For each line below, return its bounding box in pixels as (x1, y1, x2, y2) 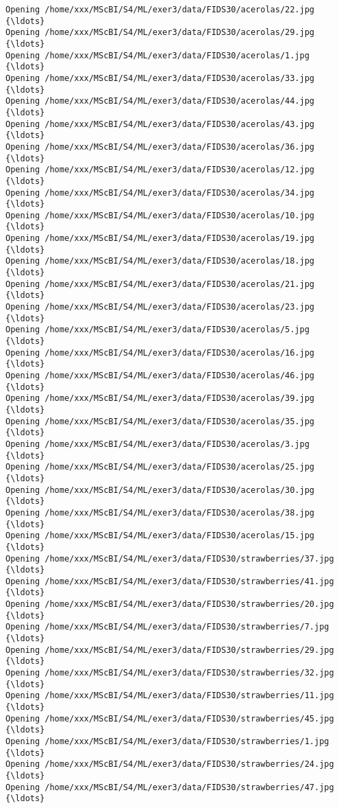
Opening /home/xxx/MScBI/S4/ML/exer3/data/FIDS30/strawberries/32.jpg (5, 668, 334, 678)
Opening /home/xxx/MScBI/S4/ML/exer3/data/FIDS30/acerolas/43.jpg (5, 119, 315, 129)
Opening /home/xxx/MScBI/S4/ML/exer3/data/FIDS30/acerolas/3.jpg (5, 439, 310, 449)
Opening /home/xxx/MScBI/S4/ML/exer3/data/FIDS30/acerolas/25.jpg (5, 462, 315, 472)
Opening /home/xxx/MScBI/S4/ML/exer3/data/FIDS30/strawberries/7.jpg (5, 622, 329, 632)
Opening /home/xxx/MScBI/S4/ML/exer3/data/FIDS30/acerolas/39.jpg (5, 393, 315, 404)
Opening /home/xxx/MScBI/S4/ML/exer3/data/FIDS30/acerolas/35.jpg (5, 416, 315, 426)
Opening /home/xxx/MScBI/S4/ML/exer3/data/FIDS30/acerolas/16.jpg (5, 347, 315, 358)
